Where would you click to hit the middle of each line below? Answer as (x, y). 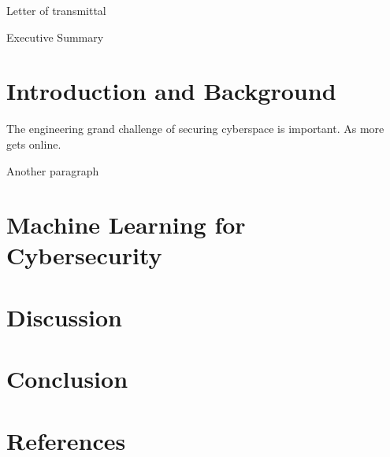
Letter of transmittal (56, 10)
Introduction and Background (171, 91)
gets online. (34, 144)
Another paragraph (53, 170)
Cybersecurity (84, 255)
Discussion (64, 317)
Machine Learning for (126, 225)
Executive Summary (55, 37)
